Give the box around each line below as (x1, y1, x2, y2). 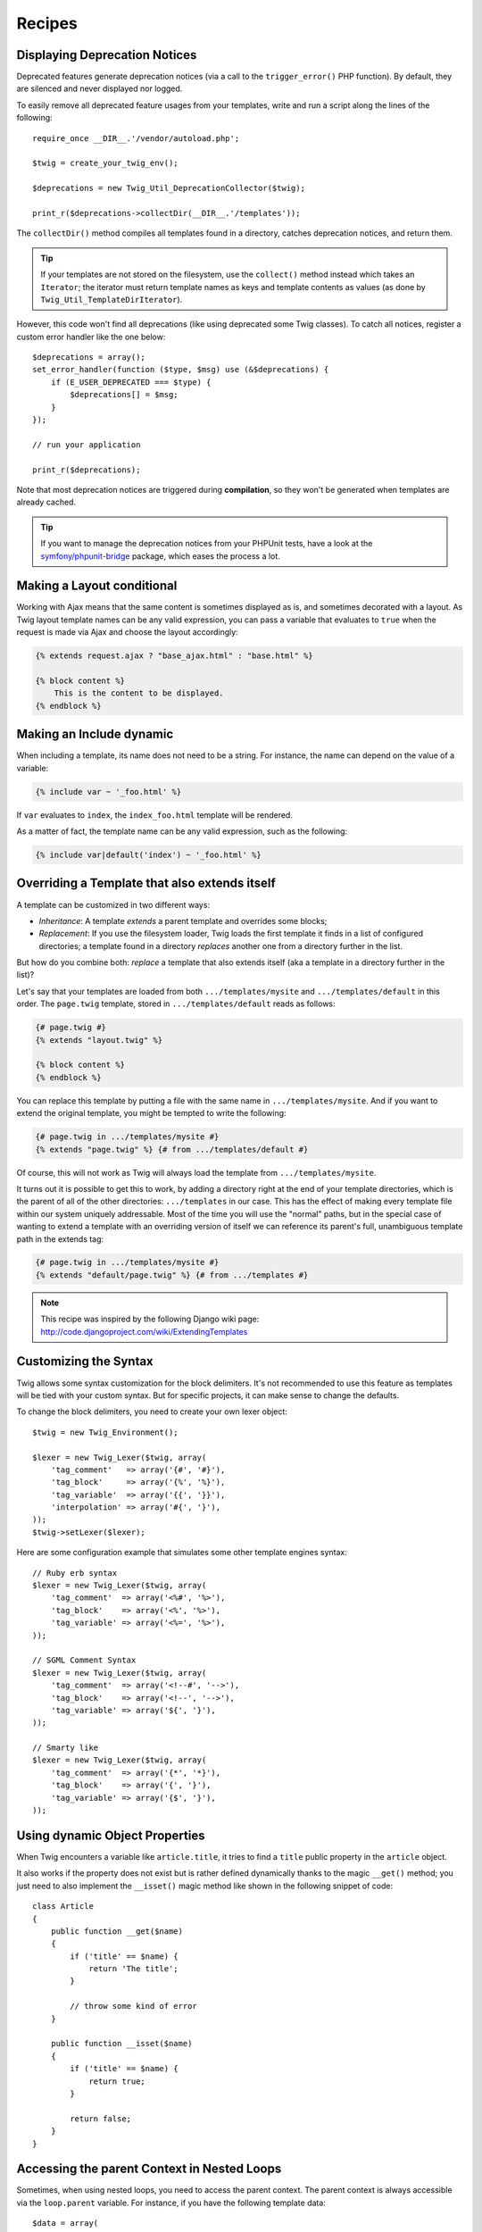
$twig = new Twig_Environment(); (32, 1427, 179, 1437)
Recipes (16, 13, 78, 33)
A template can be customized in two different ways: (16, 899, 210, 910)
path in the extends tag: (16, 1233, 104, 1245)
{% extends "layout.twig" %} (35, 1035, 163, 1045)
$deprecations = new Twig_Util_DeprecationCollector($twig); (32, 183, 305, 194)
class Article (32, 1902, 94, 1911)
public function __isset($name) (50, 2038, 193, 2049)
